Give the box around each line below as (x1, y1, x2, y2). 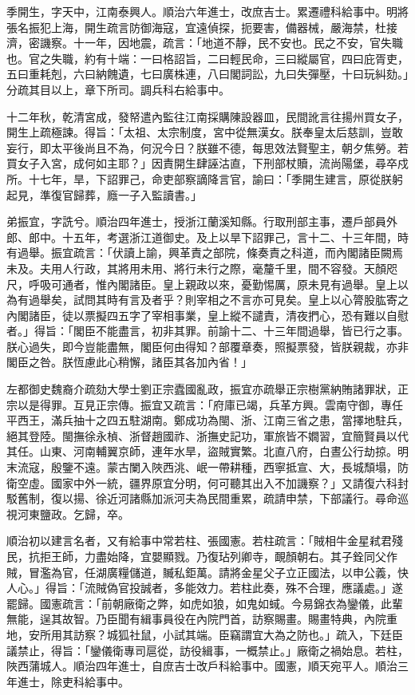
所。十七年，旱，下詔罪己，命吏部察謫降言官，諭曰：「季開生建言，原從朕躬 (6, 170, 403, 187)
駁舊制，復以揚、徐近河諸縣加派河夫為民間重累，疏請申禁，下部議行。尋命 (6, 490, 397, 507)
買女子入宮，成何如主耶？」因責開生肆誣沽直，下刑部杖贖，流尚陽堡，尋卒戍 (6, 155, 409, 172)
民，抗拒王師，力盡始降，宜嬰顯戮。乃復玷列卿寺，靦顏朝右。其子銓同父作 (6, 548, 397, 564)
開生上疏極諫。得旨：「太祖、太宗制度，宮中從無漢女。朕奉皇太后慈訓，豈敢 (6, 124, 403, 140)
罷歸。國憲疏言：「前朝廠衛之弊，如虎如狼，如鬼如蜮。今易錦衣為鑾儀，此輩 (6, 594, 403, 611)
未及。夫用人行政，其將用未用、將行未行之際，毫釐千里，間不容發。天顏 (6, 259, 386, 276)
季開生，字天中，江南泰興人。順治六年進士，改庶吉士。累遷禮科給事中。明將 (6, 3, 409, 19)
